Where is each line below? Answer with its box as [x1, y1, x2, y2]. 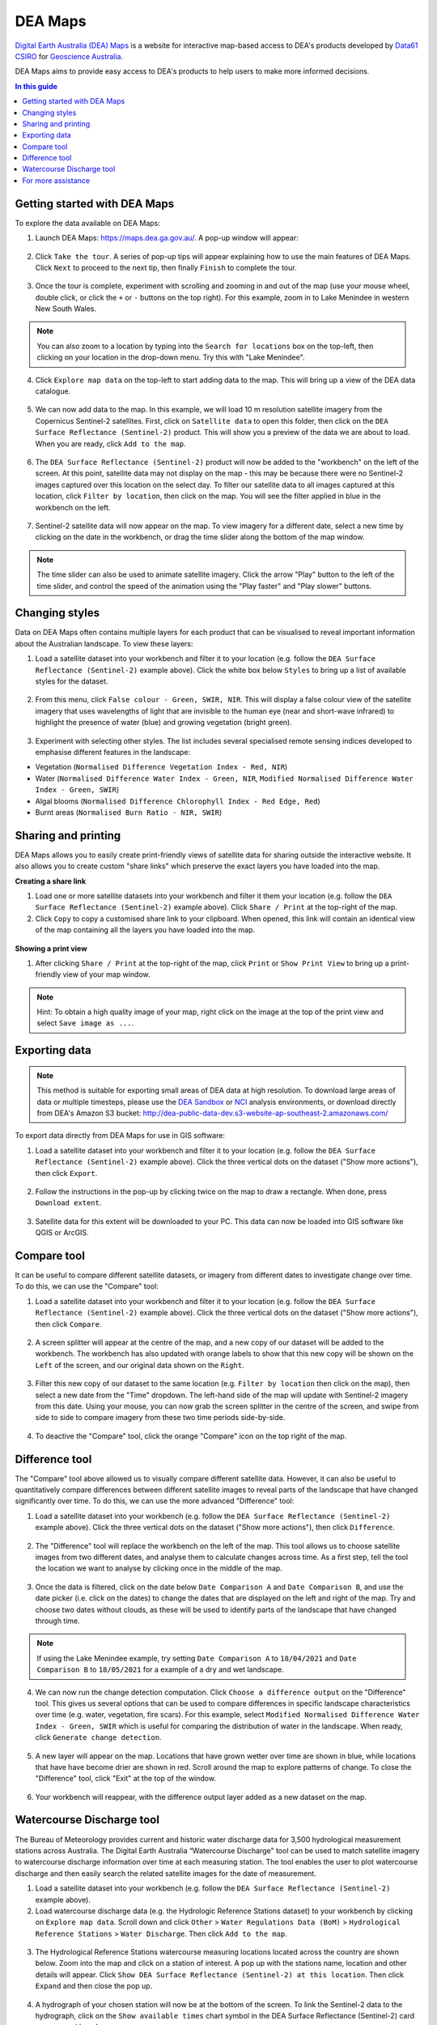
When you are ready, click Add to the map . [35, 438, 186, 449]
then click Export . [35, 1168, 98, 1178]
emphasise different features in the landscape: [35, 747, 191, 757]
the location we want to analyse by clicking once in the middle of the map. [35, 1563, 282, 1573]
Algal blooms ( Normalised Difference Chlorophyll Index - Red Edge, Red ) [35, 796, 320, 806]
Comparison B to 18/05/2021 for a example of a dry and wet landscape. [36, 1665, 284, 1674]
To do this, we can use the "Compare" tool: [15, 1281, 159, 1291]
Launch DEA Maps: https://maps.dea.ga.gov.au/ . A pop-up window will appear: [35, 233, 299, 243]
